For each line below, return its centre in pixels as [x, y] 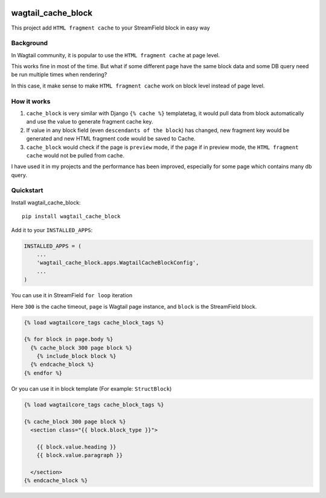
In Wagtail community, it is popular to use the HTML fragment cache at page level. [116, 55]
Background [30, 43]
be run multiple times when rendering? [59, 75]
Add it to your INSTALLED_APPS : [52, 230]
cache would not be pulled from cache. [75, 155]
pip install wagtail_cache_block [71, 216]
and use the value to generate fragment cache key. [90, 122]
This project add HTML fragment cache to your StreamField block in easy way [111, 28]
